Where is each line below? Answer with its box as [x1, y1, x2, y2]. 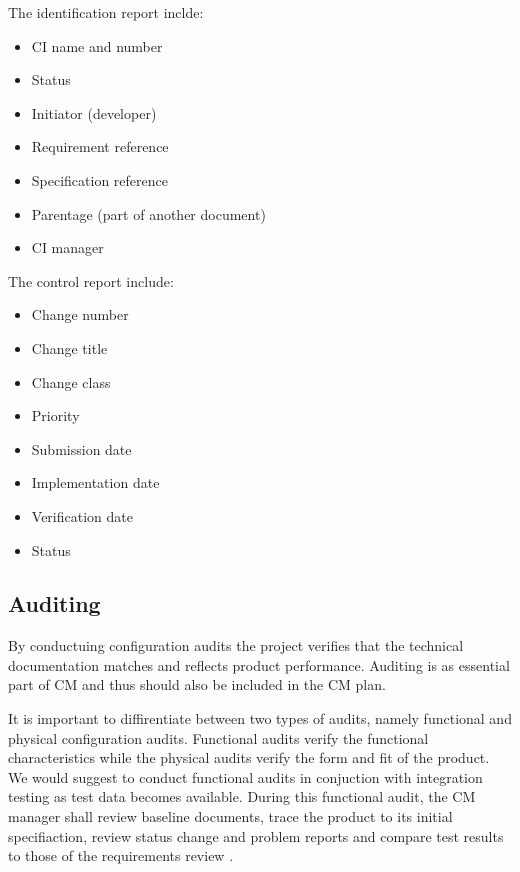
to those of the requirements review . [8, 845, 234, 866]
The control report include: [8, 270, 174, 291]
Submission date [31, 438, 132, 459]
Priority [31, 405, 80, 426]
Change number [31, 304, 129, 325]
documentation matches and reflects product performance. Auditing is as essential [8, 654, 510, 675]
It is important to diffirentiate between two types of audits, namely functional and [8, 708, 512, 729]
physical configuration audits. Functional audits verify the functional [8, 727, 429, 748]
